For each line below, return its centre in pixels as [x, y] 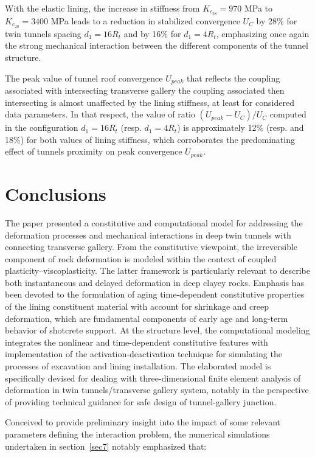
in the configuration [42, 127]
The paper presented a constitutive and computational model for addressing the [154, 222]
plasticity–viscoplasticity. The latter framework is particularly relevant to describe [157, 270]
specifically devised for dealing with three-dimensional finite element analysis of [153, 378]
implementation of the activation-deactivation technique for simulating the [144, 354]
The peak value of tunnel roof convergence [84, 78]
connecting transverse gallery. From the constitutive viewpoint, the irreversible [151, 247]
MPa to [258, 8]
